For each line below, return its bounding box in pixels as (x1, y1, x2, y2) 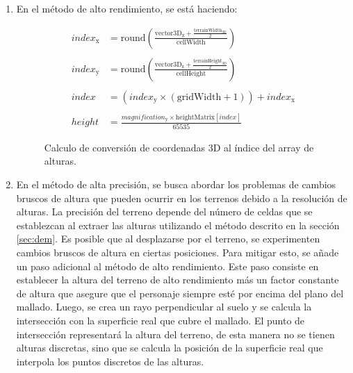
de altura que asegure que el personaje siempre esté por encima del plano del (16, 285, 344, 300)
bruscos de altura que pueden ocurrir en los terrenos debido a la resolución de (16, 190, 347, 205)
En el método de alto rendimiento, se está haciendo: (16, 1, 238, 15)
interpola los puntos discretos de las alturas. (16, 354, 204, 368)
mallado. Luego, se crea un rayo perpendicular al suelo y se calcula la (16, 299, 312, 314)
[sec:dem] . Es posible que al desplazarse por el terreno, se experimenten (16, 231, 320, 246)
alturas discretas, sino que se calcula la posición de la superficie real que (16, 340, 323, 355)
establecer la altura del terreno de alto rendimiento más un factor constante (16, 272, 339, 287)
